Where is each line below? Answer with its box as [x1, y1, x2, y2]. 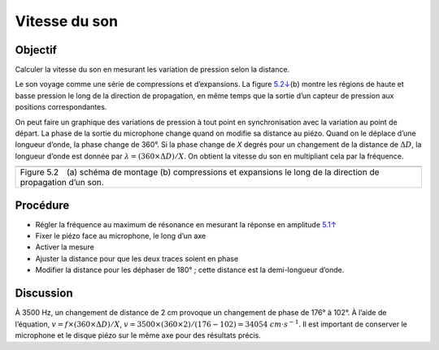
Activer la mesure [35, 242, 95, 252]
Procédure [15, 198, 70, 212]
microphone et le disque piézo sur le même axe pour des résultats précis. [15, 330, 262, 340]
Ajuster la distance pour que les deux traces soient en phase [35, 253, 239, 263]
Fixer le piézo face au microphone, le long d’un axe [35, 231, 206, 241]
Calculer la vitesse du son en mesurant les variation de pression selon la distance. [15, 65, 290, 75]
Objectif [15, 43, 57, 57]
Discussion [15, 287, 73, 300]
